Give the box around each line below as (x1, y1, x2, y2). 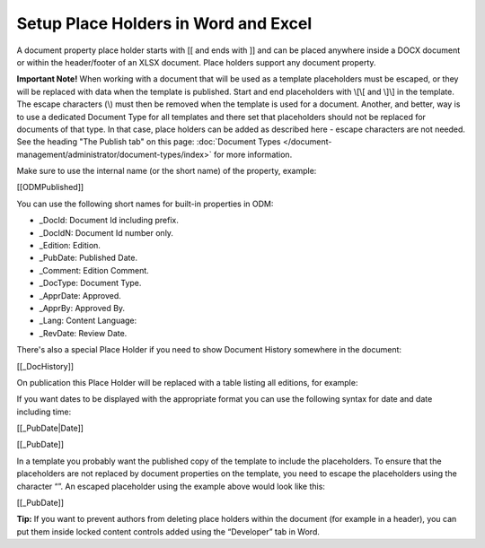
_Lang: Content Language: (39, 315, 137, 326)
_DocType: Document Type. (39, 278, 142, 289)
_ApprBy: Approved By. (39, 302, 126, 313)
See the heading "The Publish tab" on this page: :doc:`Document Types (16, 136, 282, 147)
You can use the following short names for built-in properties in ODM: (16, 198, 274, 209)
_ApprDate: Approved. (39, 290, 121, 300)
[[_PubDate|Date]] (16, 422, 84, 434)
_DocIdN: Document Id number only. (39, 227, 174, 238)
